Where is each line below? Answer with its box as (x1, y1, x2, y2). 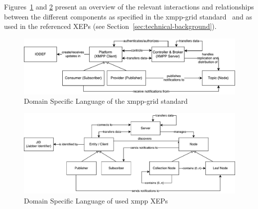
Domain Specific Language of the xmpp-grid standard (24, 96, 188, 106)
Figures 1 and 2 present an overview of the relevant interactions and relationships (4, 1, 254, 11)
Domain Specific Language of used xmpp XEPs (24, 196, 168, 206)
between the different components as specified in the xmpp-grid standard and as (4, 11, 252, 21)
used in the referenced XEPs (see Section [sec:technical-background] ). (4, 21, 217, 31)
